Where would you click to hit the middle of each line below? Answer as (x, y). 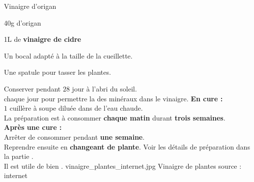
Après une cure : (33, 127)
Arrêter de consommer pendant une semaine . (74, 136)
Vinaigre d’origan (30, 6)
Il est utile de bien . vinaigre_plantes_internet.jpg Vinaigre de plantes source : (123, 166)
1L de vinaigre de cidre (42, 39)
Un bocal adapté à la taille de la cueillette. (68, 55)
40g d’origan (23, 22)
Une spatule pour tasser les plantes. (57, 72)
